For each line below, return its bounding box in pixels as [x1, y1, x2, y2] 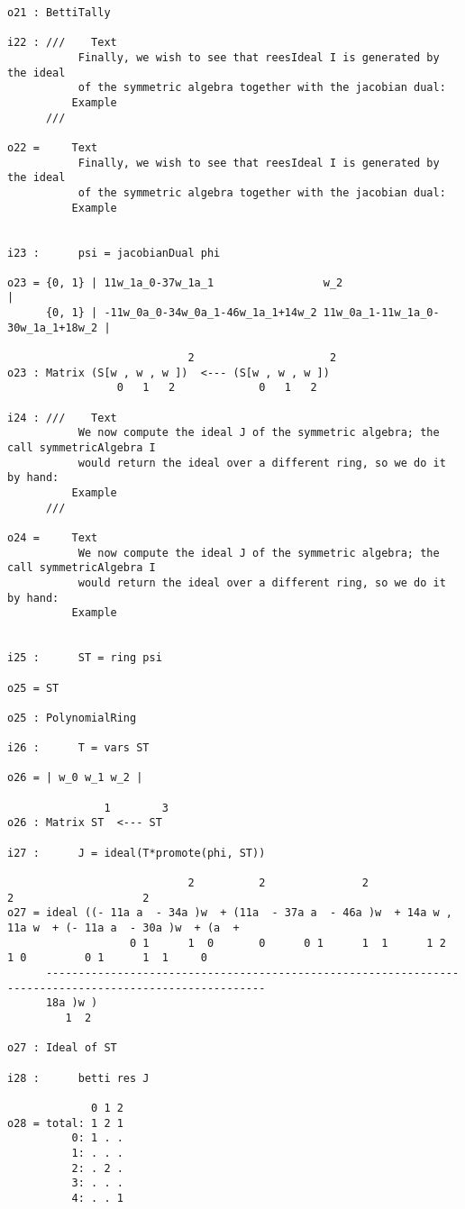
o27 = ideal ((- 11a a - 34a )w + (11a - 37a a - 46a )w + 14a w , [7, 906, 452, 920]
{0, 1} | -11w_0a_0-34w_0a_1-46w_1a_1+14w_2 [45, 306, 317, 320]
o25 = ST [7, 681, 59, 695]
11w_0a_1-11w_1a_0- [323, 306, 440, 320]
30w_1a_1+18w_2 [7, 321, 98, 334]
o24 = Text [7, 531, 98, 544]
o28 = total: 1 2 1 [7, 1116, 123, 1130]
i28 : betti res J [7, 1071, 150, 1085]
